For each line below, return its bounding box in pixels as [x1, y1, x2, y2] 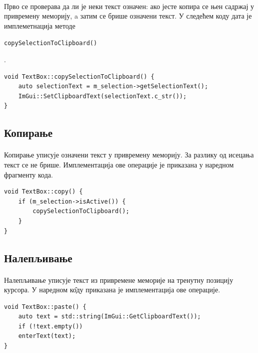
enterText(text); [18, 332, 76, 340]
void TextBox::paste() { [4, 303, 86, 310]
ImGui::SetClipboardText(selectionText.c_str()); [18, 92, 187, 100]
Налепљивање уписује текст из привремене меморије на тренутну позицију [4, 274, 233, 285]
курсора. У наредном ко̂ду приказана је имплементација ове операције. [4, 284, 220, 295]
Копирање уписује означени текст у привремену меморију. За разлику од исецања [4, 149, 254, 160]
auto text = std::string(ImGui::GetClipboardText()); [18, 313, 201, 320]
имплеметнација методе [4, 20, 75, 31]
